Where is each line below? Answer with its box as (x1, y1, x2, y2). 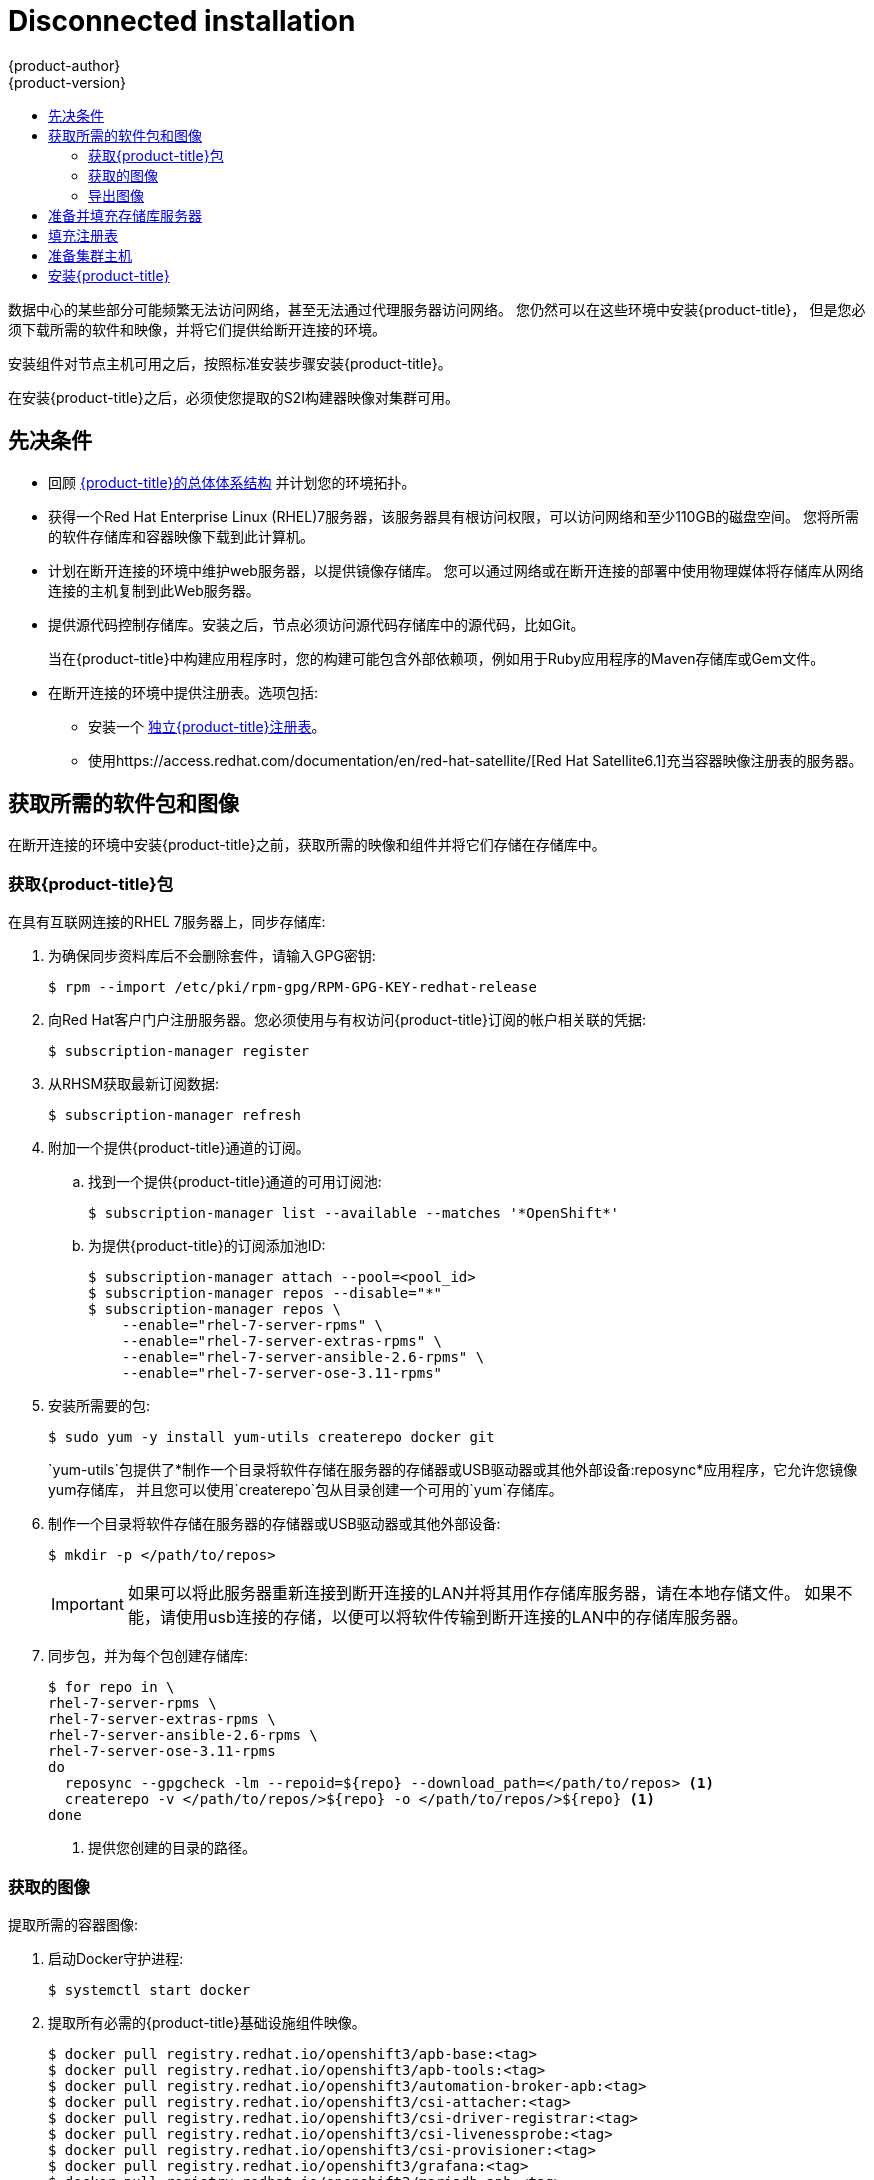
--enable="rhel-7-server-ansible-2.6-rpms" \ (121, 1349, 485, 1366)
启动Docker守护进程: (48, 1949, 184, 1967)
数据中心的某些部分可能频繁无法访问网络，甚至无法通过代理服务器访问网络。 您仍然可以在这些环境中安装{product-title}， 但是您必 (8, 300, 866, 318)
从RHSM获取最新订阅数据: (48, 1075, 220, 1093)
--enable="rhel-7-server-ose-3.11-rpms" (121, 1365, 443, 1382)
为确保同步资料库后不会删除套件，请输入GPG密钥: (48, 947, 376, 965)
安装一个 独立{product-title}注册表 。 (88, 717, 326, 735)
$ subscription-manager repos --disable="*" (88, 1285, 443, 1302)
